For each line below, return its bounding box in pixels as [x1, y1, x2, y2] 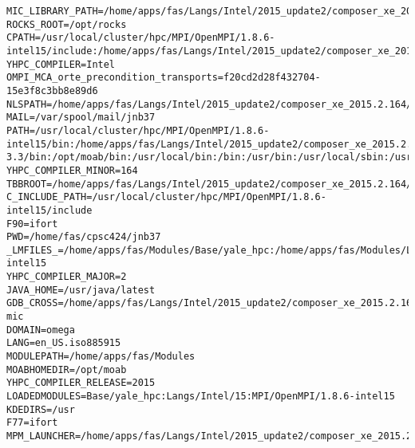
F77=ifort [6, 417, 58, 429]
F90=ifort [6, 218, 58, 230]
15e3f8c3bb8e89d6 [6, 84, 98, 96]
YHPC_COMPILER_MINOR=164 [6, 164, 138, 176]
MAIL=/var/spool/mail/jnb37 [6, 112, 156, 124]
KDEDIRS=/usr [6, 403, 75, 415]
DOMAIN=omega [6, 324, 75, 336]
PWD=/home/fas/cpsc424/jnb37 [6, 231, 161, 243]
